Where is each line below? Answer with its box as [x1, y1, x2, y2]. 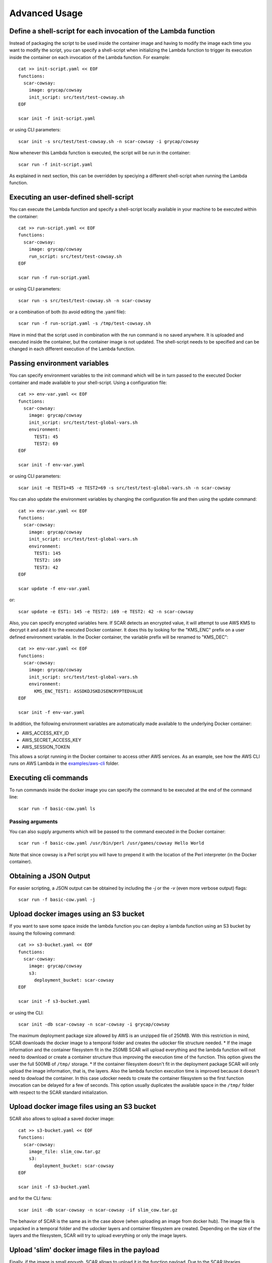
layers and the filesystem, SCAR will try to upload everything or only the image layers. [9, 1232, 187, 1238]
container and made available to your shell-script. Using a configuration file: [9, 379, 167, 385]
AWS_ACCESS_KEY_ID [22, 730, 69, 736]
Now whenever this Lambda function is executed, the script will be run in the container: [9, 150, 191, 156]
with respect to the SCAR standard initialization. [9, 1089, 108, 1095]
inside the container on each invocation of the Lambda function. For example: [9, 54, 171, 60]
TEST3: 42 [34, 564, 58, 570]
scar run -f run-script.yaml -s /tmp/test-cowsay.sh [18, 321, 151, 326]
